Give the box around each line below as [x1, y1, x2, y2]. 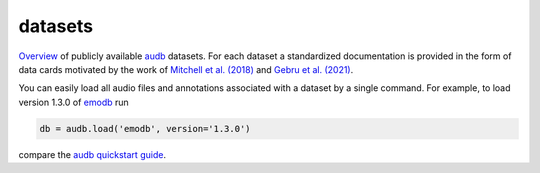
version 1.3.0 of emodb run [18, 96, 129, 108]
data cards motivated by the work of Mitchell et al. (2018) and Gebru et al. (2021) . [18, 63, 354, 75]
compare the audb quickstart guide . [18, 148, 167, 160]
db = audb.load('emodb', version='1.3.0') [39, 123, 251, 134]
